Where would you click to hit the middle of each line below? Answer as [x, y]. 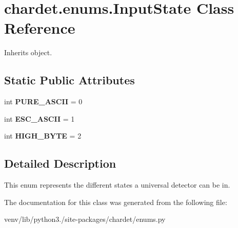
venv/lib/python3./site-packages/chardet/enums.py [85, 219]
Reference [40, 28]
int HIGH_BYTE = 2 [43, 136]
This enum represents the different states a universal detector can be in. [117, 185]
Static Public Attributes [70, 80]
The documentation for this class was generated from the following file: [116, 202]
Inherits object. [28, 52]
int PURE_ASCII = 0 [43, 101]
